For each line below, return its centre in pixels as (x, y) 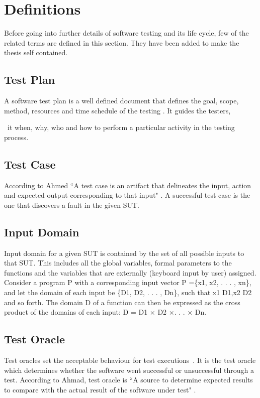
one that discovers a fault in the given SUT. (72, 205)
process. (16, 137)
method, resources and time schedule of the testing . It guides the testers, (117, 110)
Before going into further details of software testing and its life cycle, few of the (126, 33)
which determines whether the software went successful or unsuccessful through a (129, 370)
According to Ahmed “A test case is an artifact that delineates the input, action (128, 185)
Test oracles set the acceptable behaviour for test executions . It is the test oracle (130, 360)
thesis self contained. (36, 52)
